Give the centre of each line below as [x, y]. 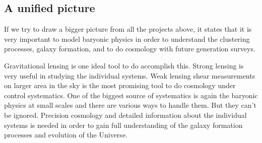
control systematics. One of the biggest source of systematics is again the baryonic [131, 95]
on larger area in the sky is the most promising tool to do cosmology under [120, 85]
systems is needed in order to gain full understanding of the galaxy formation [123, 125]
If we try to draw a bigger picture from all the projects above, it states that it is [128, 29]
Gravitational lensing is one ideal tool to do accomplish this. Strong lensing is [124, 65]
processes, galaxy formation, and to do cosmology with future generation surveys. [130, 49]
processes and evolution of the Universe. [66, 135]
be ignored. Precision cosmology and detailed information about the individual [125, 115]
